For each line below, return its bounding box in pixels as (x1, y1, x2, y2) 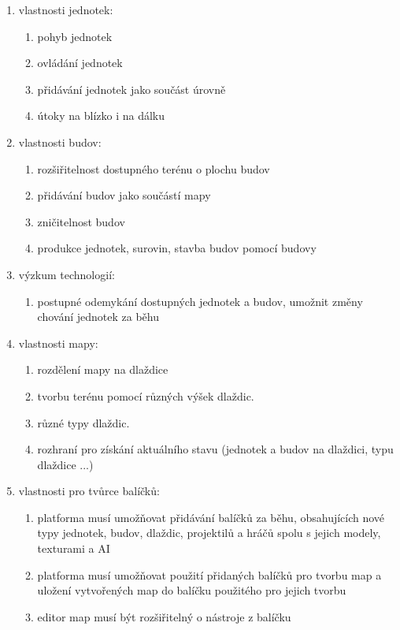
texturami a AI (37, 540, 110, 557)
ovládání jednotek (37, 54, 123, 71)
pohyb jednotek (37, 28, 113, 44)
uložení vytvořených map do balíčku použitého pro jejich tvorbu (37, 582, 346, 598)
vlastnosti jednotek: (18, 2, 113, 17)
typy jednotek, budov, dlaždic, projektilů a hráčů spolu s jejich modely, (37, 524, 381, 541)
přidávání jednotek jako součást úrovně (37, 80, 226, 97)
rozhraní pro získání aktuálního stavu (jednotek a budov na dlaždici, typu (37, 441, 394, 457)
